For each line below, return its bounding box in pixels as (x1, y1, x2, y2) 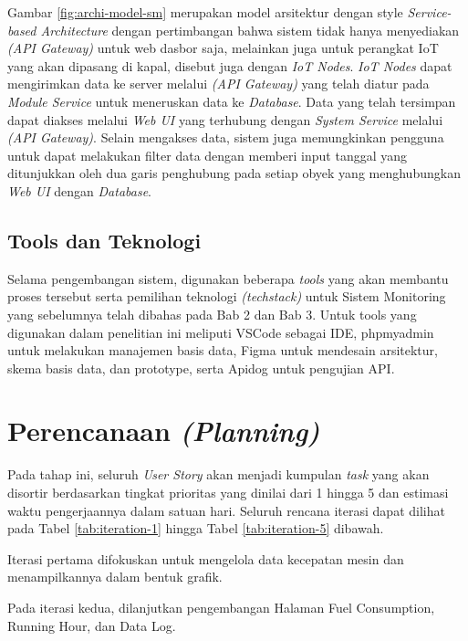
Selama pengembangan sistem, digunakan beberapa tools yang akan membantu (7, 268, 449, 288)
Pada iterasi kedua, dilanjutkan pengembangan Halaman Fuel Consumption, (7, 597, 435, 616)
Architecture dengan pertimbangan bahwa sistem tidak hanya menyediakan (40, 20, 460, 39)
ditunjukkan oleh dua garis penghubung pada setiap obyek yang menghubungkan (7, 163, 461, 183)
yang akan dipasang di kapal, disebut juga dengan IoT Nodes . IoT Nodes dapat (7, 56, 452, 75)
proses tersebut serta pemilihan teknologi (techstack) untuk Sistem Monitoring (7, 287, 446, 306)
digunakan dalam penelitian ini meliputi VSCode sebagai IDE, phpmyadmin (7, 322, 434, 342)
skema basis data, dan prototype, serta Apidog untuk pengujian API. (7, 358, 395, 377)
